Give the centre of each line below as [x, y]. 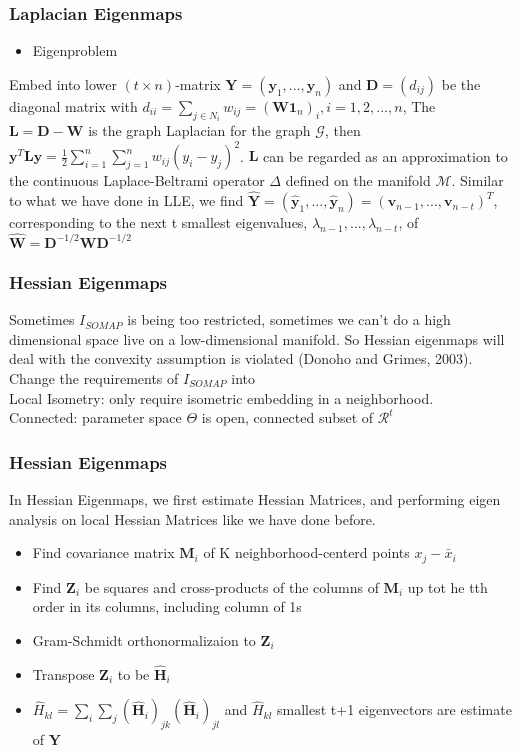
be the [461, 83]
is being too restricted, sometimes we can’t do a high [289, 319]
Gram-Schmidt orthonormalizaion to [144, 639]
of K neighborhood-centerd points [306, 552]
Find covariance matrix [103, 552]
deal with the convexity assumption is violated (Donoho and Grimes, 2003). [241, 358]
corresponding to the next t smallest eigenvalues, [158, 222]
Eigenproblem [75, 50]
